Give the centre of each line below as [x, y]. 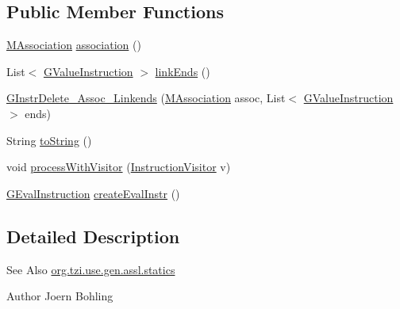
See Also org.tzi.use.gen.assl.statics [91, 269]
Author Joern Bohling [60, 296]
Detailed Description [93, 236]
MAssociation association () [74, 45]
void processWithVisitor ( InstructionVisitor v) [119, 167]
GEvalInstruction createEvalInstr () [93, 193]
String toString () [49, 140]
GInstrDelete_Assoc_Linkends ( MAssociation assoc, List [146, 98]
